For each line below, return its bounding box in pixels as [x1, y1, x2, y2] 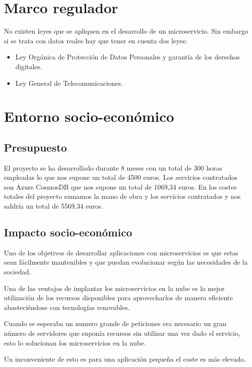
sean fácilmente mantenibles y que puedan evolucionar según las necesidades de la [4, 257, 248, 267]
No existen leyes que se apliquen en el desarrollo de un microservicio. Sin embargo [4, 26, 249, 36]
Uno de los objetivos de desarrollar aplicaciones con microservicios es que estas [4, 247, 238, 257]
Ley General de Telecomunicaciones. [15, 77, 123, 88]
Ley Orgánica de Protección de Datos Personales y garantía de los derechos [15, 52, 240, 62]
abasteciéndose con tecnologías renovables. [4, 302, 130, 312]
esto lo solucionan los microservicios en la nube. [4, 337, 146, 348]
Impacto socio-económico [4, 225, 132, 240]
